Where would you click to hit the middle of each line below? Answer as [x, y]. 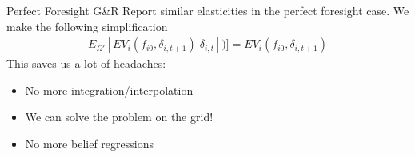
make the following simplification [87, 26]
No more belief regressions [89, 143]
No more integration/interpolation [109, 90]
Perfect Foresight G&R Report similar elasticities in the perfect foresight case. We [208, 10]
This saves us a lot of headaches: [86, 63]
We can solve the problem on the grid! [119, 117]
